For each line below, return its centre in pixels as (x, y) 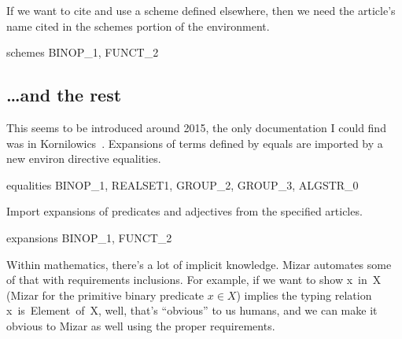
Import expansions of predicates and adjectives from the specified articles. (184, 211)
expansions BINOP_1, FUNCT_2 (89, 237)
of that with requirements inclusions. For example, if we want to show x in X (194, 280)
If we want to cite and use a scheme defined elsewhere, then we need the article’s (201, 10)
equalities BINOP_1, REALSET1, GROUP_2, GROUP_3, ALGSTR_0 (183, 184)
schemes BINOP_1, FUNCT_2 (83, 52)
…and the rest (64, 95)
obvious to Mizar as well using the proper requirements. (141, 325)
